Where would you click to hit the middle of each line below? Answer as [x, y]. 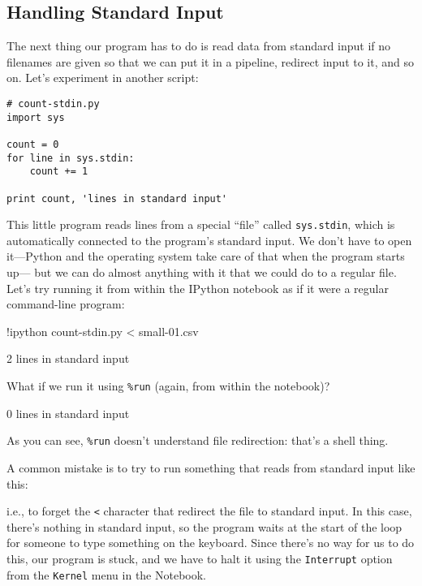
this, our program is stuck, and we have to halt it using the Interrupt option [200, 558]
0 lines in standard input [68, 413]
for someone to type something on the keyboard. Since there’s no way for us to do [211, 543]
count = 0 [33, 144]
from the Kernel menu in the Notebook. [107, 574]
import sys [36, 117]
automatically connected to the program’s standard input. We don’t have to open [209, 240]
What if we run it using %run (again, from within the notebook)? [168, 386]
